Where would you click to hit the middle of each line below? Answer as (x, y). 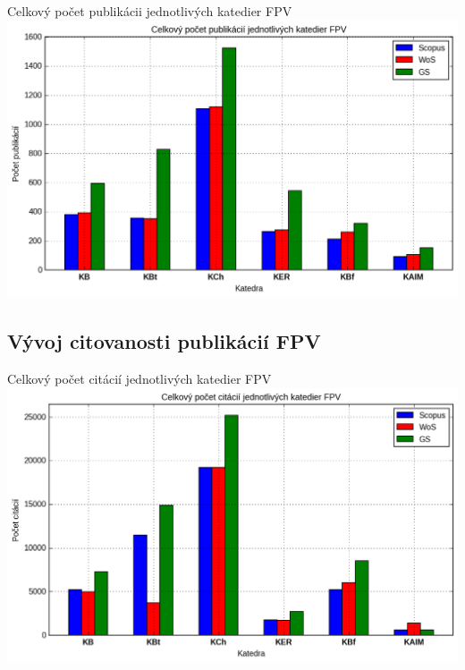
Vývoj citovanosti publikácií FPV (164, 341)
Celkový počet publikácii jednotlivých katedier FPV (150, 11)
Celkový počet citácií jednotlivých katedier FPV (139, 378)
